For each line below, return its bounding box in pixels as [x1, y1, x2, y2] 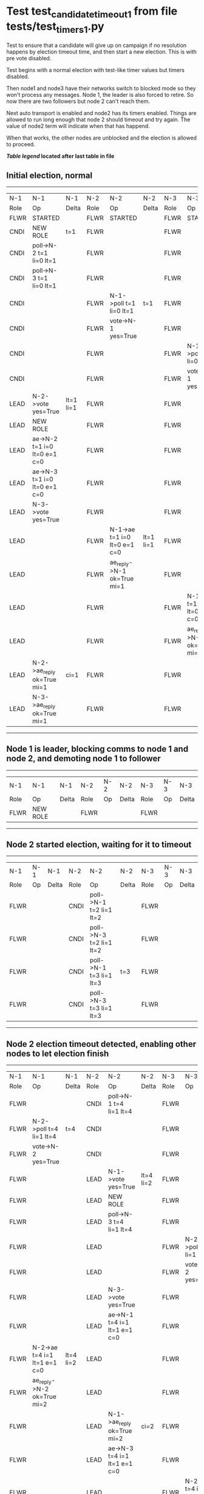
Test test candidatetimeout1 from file [6, 4, 178, 20]
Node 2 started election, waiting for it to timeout [6, 839, 192, 849]
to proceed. [6, 141, 35, 148]
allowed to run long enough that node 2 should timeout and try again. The [6, 116, 191, 123]
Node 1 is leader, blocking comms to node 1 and [6, 744, 189, 754]
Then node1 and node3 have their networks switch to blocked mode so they [6, 85, 196, 92]
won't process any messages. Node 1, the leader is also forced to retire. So [6, 91, 194, 99]
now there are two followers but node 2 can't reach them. [6, 97, 151, 105]
